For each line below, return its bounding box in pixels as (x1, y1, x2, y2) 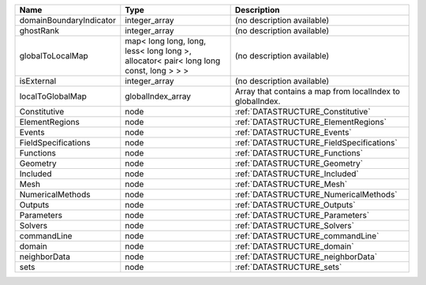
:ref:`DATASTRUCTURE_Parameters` (234, 210, 370, 220)
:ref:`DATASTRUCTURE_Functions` (234, 148, 363, 158)
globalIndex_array (125, 91, 192, 102)
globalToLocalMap (19, 51, 88, 61)
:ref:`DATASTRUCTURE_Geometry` (234, 158, 363, 169)
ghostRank (19, 25, 59, 36)
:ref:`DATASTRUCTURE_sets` (234, 261, 342, 272)
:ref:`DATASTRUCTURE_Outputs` (234, 200, 356, 210)
